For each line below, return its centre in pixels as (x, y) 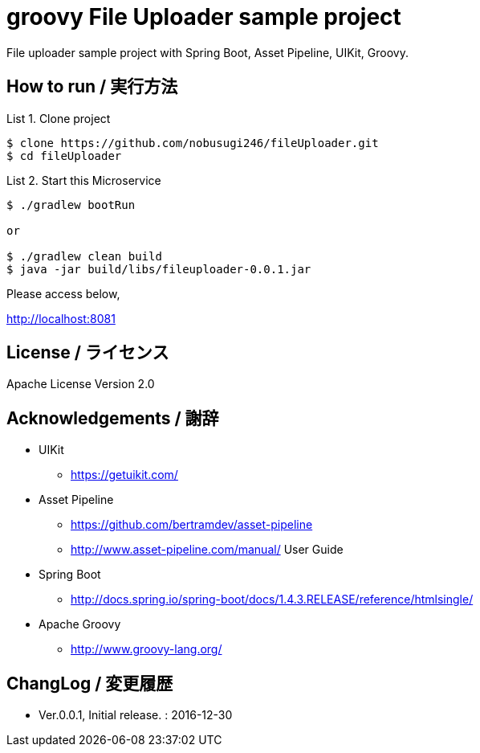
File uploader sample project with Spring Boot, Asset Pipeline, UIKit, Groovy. (207, 52)
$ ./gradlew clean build (84, 256)
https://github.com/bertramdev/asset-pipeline (192, 525)
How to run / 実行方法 (92, 87)
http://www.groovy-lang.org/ (146, 649)
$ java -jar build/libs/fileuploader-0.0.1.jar (159, 269)
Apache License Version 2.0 (81, 384)
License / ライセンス (88, 353)
